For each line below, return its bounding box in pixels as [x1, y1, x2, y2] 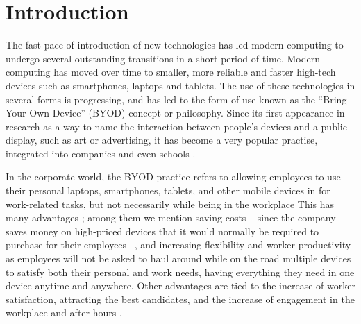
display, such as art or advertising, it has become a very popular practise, [6, 133, 318, 147]
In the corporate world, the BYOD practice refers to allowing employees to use [6, 169, 341, 184]
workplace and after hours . [6, 305, 122, 320]
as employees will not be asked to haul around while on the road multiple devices [6, 251, 351, 266]
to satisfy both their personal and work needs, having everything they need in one [6, 264, 355, 279]
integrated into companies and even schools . [6, 146, 196, 160]
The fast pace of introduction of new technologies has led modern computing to [6, 37, 344, 52]
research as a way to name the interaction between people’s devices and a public [6, 119, 347, 133]
